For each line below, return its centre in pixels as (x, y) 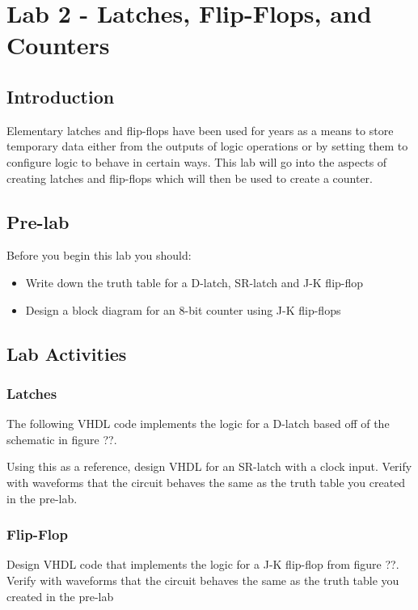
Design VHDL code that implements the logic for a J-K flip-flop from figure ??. (203, 564)
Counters (58, 45)
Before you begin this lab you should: (99, 255)
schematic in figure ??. (62, 439)
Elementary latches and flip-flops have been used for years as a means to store (200, 130)
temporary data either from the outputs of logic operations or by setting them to (207, 146)
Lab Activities (67, 353)
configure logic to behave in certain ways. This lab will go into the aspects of (197, 161)
